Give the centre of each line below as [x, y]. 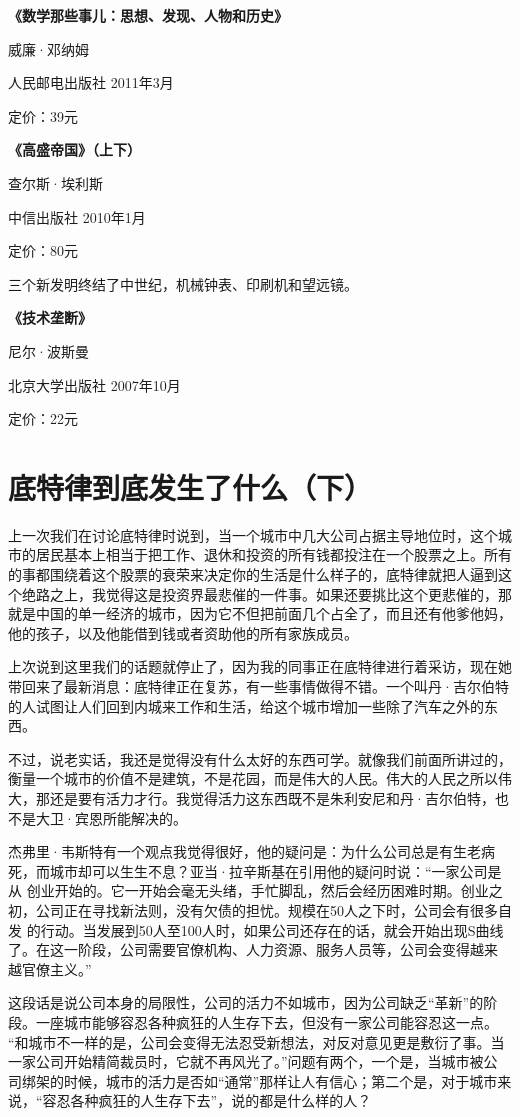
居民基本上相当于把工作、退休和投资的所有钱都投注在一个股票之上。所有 [273, 554]
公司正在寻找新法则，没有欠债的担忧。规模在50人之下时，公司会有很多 [266, 909]
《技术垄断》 [50, 317]
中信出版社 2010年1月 [77, 216]
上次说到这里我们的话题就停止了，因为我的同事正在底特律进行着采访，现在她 [260, 666]
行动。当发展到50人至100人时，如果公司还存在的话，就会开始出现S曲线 [272, 929]
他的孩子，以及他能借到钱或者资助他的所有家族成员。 [183, 632]
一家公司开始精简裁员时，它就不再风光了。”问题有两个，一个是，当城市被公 [253, 1061]
